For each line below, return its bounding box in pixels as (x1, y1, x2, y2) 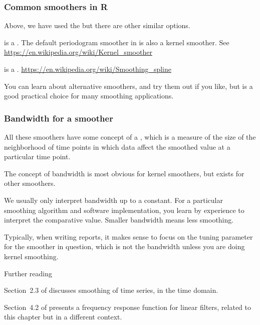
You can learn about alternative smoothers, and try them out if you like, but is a (4, 80, 253, 91)
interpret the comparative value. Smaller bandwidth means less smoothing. (4, 214, 234, 225)
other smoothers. (4, 178, 56, 188)
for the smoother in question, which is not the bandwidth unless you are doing (4, 241, 245, 252)
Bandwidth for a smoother (4, 112, 113, 124)
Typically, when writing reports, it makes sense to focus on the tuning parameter (4, 231, 253, 242)
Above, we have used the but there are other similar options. (4, 20, 190, 31)
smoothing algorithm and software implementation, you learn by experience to (4, 204, 244, 215)
